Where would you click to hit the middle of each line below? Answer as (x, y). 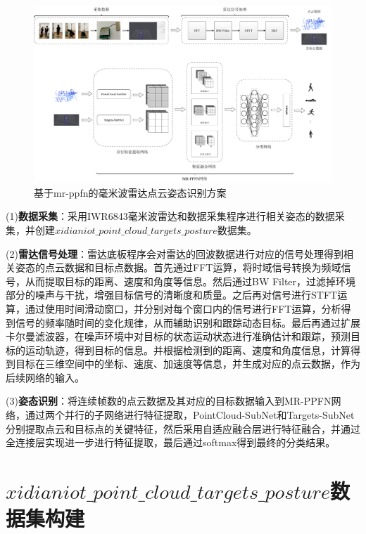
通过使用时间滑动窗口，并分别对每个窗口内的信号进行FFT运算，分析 (183, 308)
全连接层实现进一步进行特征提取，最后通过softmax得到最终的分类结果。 (171, 442)
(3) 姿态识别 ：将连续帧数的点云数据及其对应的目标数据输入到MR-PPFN (169, 401)
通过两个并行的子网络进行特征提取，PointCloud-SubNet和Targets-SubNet (190, 415)
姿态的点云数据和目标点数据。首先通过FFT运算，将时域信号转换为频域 (178, 267)
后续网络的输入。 (45, 377)
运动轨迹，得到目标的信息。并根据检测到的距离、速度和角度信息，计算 (188, 350)
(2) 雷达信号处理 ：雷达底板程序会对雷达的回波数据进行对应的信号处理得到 (175, 253)
